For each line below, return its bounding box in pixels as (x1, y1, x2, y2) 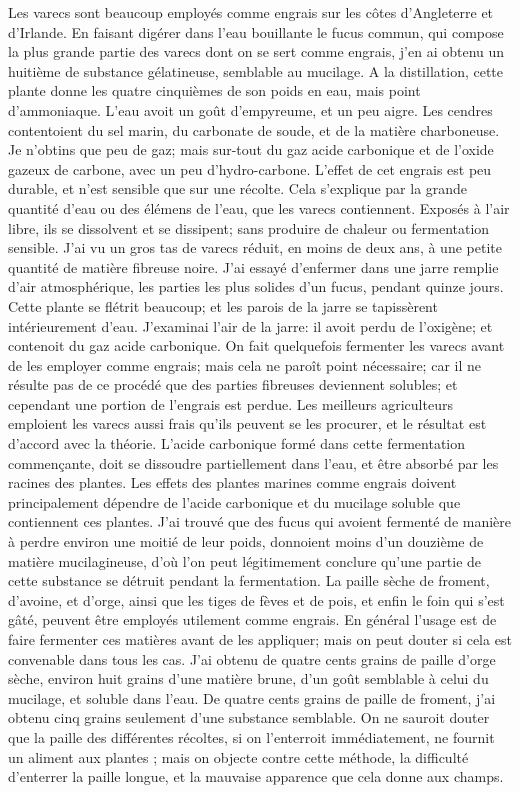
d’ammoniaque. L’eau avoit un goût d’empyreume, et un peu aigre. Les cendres (8, 99, 493, 120)
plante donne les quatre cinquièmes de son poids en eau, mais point (8, 80, 421, 101)
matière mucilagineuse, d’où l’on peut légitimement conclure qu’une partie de (8, 550, 482, 571)
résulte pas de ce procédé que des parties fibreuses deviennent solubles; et (8, 374, 458, 395)
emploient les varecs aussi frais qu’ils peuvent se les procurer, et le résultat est (8, 413, 487, 434)
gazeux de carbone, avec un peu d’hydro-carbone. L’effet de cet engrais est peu (8, 158, 492, 179)
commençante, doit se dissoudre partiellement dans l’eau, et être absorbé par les (8, 452, 499, 473)
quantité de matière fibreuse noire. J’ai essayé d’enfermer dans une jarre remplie (8, 256, 499, 277)
